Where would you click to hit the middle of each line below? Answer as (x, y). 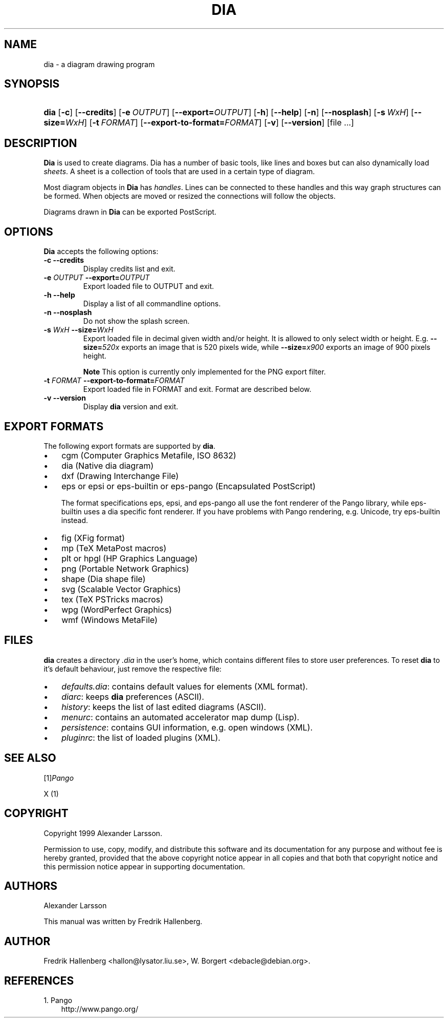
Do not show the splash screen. (136, 321)
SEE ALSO (30, 758)
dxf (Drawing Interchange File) (120, 476)
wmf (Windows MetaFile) (109, 620)
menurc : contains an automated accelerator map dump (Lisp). (181, 717)
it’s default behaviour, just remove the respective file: (133, 669)
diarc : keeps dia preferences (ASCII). (133, 696)
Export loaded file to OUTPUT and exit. (149, 286)
